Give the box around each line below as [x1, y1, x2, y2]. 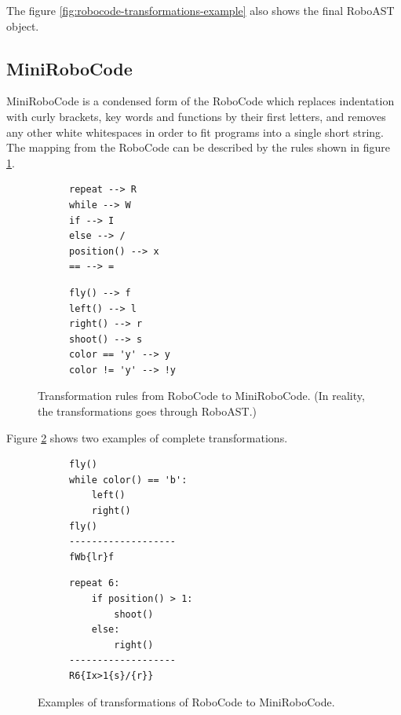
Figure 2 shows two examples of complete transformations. [6, 429, 288, 445]
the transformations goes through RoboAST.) [38, 403, 257, 420]
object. [6, 17, 39, 34]
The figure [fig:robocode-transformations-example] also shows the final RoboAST [6, 2, 395, 18]
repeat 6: [69, 577, 120, 589]
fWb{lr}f [69, 551, 115, 563]
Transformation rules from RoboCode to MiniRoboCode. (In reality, [38, 387, 365, 404]
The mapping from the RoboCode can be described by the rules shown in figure [6, 139, 391, 156]
